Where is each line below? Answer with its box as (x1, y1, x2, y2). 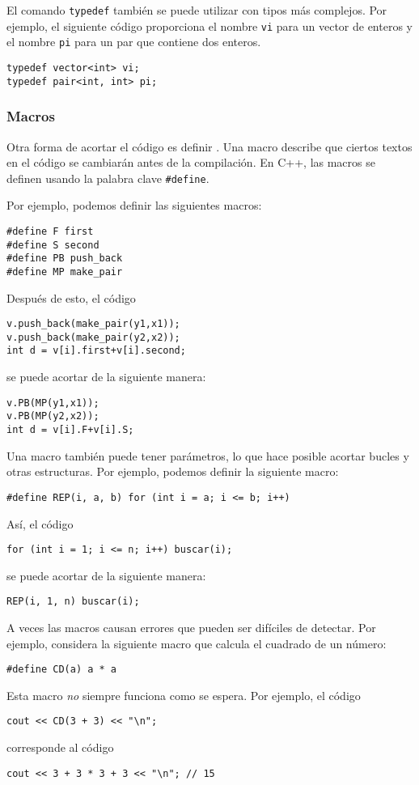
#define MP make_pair (6, 265, 123, 278)
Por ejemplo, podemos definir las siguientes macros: (6, 197, 262, 214)
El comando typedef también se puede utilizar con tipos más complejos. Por (6, 2, 387, 18)
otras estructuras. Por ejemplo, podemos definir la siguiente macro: (6, 463, 339, 480)
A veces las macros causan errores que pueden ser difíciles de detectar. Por (6, 619, 376, 636)
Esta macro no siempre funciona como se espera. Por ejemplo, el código (6, 686, 361, 703)
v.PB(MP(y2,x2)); (6, 410, 99, 422)
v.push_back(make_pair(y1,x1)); (6, 318, 180, 330)
